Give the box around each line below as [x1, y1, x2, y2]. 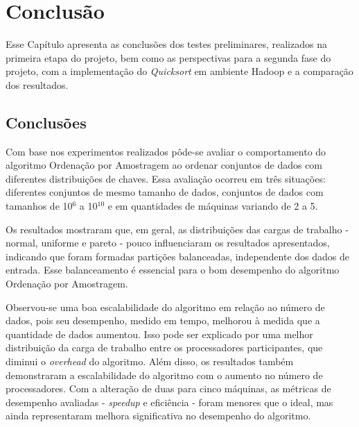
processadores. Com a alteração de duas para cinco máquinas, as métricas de [6, 381, 331, 396]
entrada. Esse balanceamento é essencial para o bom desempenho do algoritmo [6, 262, 340, 277]
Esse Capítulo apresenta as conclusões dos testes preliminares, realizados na [6, 37, 327, 51]
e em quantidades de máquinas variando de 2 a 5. [107, 199, 318, 213]
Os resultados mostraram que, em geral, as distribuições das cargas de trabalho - [6, 221, 349, 236]
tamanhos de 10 [6, 199, 73, 213]
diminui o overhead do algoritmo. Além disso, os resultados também [6, 354, 294, 369]
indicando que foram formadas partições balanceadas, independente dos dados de [6, 249, 349, 263]
